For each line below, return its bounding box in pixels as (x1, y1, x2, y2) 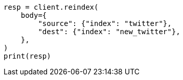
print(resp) (4, 52, 51, 60)
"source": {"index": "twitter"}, (38, 19, 172, 28)
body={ (20, 11, 47, 19)
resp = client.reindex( (4, 3, 99, 11)
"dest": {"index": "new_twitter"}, (38, 28, 180, 36)
